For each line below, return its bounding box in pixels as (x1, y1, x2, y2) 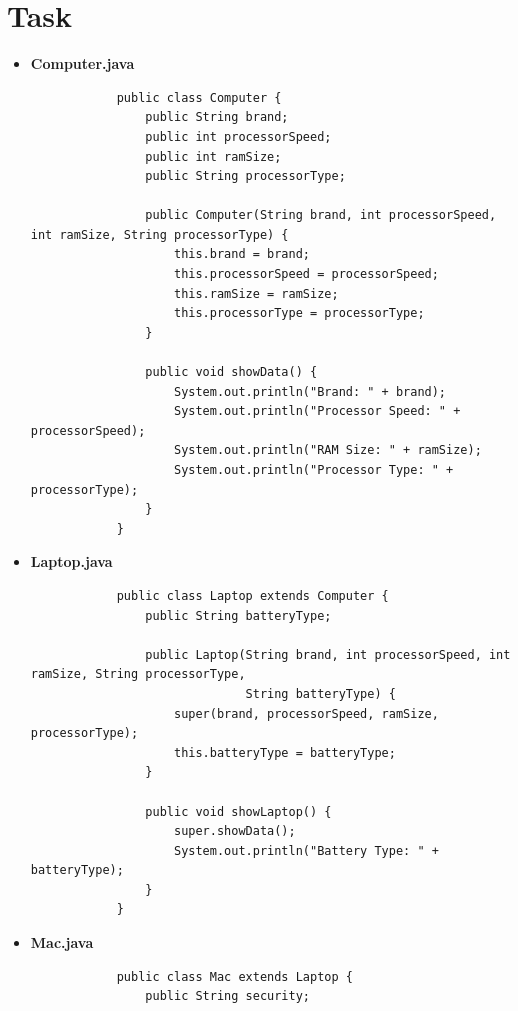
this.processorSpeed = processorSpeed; (173, 267, 439, 282)
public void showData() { (145, 365, 318, 380)
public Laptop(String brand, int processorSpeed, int (145, 647, 511, 662)
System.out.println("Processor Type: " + (173, 463, 454, 477)
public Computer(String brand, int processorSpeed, (145, 208, 497, 223)
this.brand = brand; (173, 247, 311, 262)
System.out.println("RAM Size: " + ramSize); (173, 443, 482, 458)
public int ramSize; (145, 149, 282, 164)
